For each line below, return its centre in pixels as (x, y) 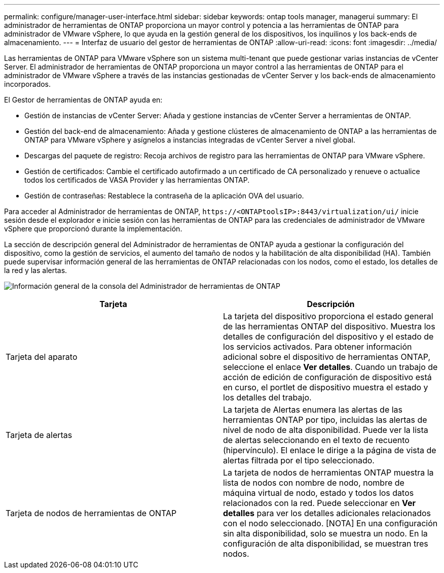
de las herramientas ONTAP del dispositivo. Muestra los (329, 326)
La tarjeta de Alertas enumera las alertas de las (313, 410)
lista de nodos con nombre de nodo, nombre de (314, 483)
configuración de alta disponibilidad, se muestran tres (326, 544)
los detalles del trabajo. (267, 397)
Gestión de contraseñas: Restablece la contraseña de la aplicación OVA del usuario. (164, 196)
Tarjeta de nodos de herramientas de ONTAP (91, 513)
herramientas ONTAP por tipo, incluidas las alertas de (325, 420)
